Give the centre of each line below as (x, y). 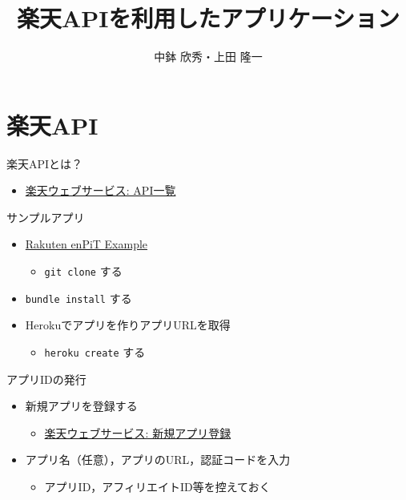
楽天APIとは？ (45, 163)
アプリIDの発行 (46, 379)
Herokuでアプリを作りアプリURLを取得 (128, 325)
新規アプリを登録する (81, 406)
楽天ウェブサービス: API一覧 (100, 190)
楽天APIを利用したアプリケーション (208, 18)
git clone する (83, 271)
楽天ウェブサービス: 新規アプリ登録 (138, 432)
